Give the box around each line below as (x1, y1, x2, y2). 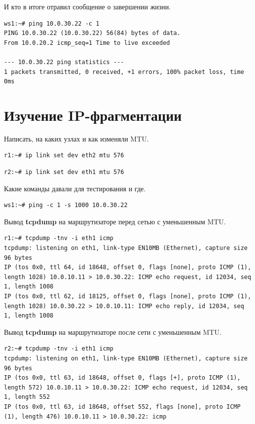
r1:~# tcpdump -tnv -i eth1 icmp (4, 235, 113, 242)
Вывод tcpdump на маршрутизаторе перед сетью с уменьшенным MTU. (4, 216, 226, 226)
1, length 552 (4, 393, 50, 401)
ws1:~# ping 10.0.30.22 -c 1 (4, 20, 100, 27)
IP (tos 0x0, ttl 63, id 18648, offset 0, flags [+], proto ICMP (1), (4, 374, 241, 382)
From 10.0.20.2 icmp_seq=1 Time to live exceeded (4, 39, 170, 46)
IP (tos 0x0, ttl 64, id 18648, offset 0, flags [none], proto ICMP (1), (4, 264, 252, 271)
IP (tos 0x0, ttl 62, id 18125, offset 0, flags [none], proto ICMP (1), (4, 293, 252, 300)
